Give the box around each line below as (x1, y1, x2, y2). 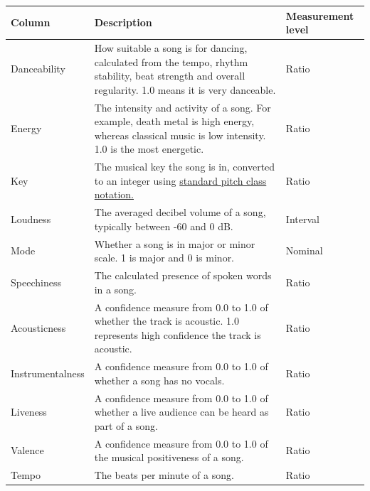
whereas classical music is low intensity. (94, 127, 266, 142)
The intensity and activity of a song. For (94, 99, 271, 114)
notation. (94, 187, 134, 202)
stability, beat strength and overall (94, 68, 245, 83)
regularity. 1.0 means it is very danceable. (94, 82, 276, 97)
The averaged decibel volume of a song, (94, 205, 266, 220)
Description (94, 15, 152, 30)
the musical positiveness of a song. (94, 450, 244, 465)
